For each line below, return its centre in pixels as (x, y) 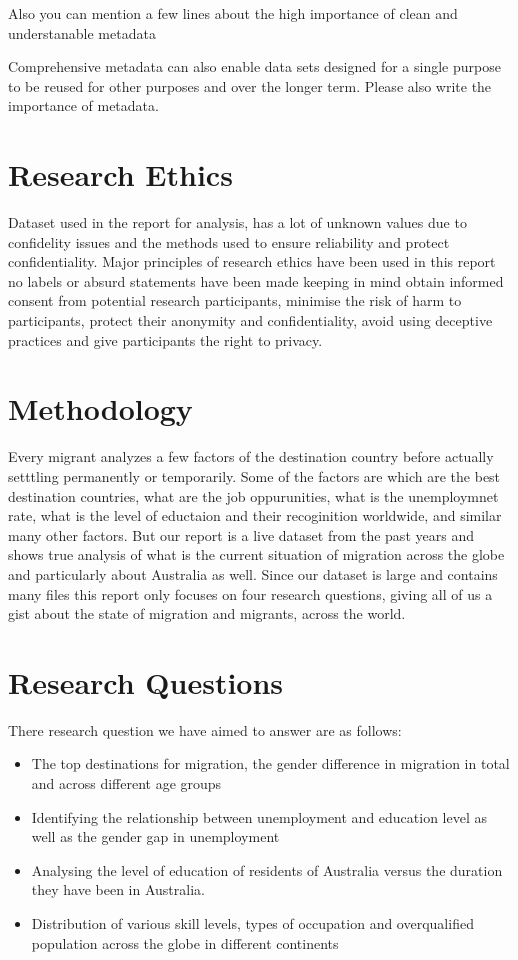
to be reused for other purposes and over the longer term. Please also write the (250, 85)
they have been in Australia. (118, 889)
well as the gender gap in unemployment (155, 836)
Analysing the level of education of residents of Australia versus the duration (267, 869)
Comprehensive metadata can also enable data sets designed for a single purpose (254, 66)
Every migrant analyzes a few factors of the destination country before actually (251, 456)
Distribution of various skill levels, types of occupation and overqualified (252, 923)
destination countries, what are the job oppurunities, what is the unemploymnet (253, 495)
